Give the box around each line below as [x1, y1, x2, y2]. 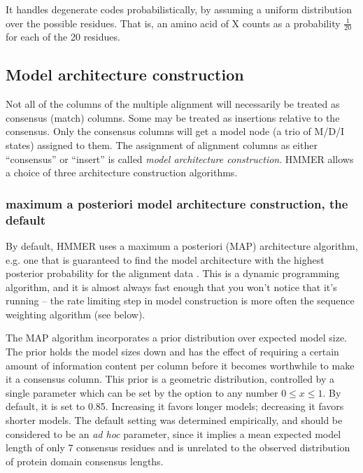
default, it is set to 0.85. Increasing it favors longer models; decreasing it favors [6, 399, 344, 414]
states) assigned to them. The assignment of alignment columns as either [6, 138, 318, 152]
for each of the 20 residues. [6, 29, 120, 44]
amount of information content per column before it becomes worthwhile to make [6, 358, 355, 372]
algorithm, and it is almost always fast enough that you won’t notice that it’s [6, 279, 337, 294]
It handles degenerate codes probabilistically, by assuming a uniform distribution [6, 2, 352, 16]
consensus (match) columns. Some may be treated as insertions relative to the [6, 110, 340, 125]
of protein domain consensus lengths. [6, 453, 164, 468]
